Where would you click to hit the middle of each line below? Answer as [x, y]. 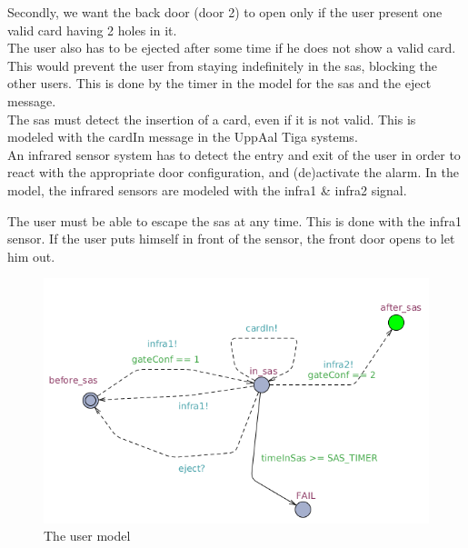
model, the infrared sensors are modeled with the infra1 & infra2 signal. [207, 189]
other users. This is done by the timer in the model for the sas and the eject [219, 83]
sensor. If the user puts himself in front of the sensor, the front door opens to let [231, 239]
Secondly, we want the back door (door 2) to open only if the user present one [225, 12]
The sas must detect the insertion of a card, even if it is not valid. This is [212, 119]
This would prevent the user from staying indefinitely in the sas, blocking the [223, 65]
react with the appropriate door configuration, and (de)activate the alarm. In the [233, 172]
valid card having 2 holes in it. [92, 30]
